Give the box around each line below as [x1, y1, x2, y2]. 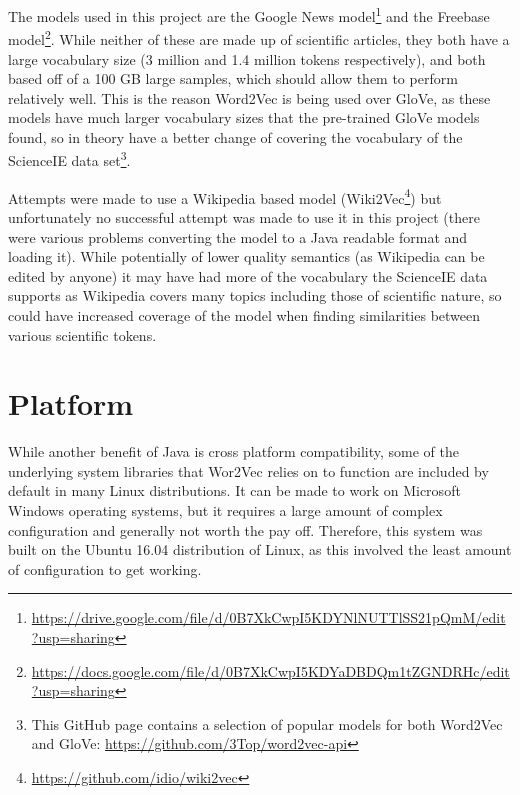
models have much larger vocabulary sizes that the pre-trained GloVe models [8, 107, 480, 128]
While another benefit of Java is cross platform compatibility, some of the [8, 441, 459, 462]
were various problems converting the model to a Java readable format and [8, 226, 468, 247]
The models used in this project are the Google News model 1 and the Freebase [8, 3, 490, 26]
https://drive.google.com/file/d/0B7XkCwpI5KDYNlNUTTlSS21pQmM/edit [31, 607, 506, 628]
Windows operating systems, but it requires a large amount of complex [8, 500, 443, 521]
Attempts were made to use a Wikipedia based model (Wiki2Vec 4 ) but [8, 184, 442, 208]
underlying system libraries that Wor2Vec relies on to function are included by [8, 460, 489, 481]
